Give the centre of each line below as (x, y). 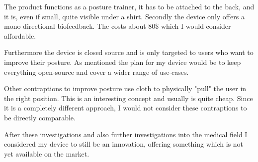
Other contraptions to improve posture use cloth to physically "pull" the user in (125, 88)
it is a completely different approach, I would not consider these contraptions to (126, 108)
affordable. (20, 35)
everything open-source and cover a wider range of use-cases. (96, 72)
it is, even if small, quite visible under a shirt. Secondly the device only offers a (124, 16)
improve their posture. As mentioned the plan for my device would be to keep (123, 62)
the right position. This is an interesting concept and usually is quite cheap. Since (129, 98)
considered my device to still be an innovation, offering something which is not (124, 144)
